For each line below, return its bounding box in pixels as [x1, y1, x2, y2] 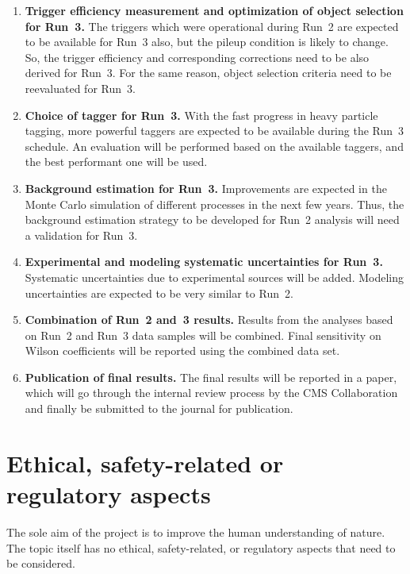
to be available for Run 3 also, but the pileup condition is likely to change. [25, 33, 389, 50]
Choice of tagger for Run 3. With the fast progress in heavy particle [25, 106, 378, 123]
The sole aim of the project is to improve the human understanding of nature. [6, 523, 385, 540]
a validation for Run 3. [25, 226, 138, 243]
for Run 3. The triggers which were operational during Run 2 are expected [25, 17, 399, 34]
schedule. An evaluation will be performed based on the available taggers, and [25, 137, 404, 154]
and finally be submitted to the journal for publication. [25, 400, 293, 417]
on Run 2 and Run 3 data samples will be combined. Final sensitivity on [25, 326, 381, 343]
